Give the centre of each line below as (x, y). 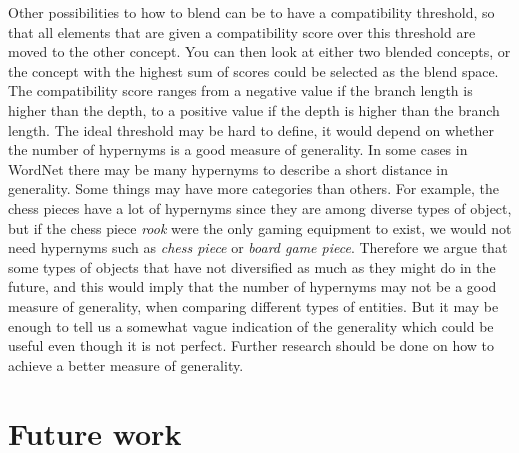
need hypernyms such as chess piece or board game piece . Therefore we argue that (258, 247)
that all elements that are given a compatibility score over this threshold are (242, 31)
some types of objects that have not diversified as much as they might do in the (252, 266)
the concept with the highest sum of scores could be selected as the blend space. (253, 70)
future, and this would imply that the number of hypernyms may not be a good (252, 286)
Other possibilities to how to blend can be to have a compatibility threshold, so (251, 12)
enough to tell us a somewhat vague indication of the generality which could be (251, 325)
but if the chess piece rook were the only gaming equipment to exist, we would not (260, 227)
